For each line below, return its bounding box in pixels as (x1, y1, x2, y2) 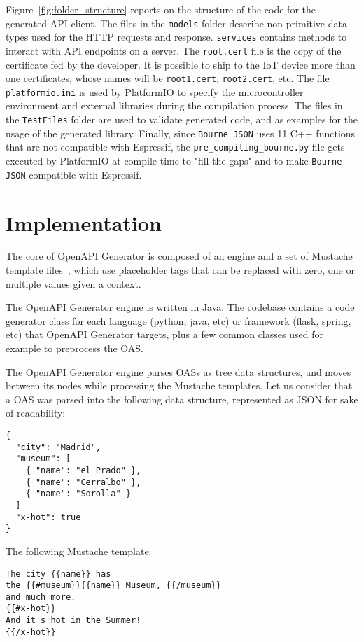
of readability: (6, 405, 66, 420)
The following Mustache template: (6, 543, 152, 558)
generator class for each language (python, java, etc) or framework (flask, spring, (6, 313, 351, 328)
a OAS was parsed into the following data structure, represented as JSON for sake (6, 391, 358, 406)
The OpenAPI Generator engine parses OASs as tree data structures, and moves (6, 364, 351, 379)
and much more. (6, 592, 76, 602)
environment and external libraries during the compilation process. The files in (6, 98, 343, 113)
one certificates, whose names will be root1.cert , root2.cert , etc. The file (6, 71, 330, 85)
